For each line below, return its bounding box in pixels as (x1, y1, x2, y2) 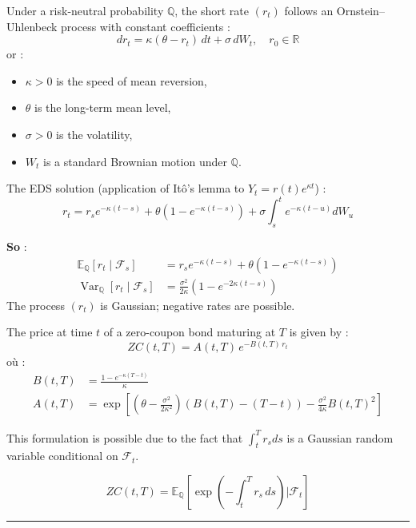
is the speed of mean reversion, (56, 72, 207, 89)
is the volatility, (56, 125, 133, 142)
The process (6, 296, 65, 313)
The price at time (6, 324, 93, 340)
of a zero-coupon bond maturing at (103, 324, 276, 340)
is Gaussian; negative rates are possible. (100, 296, 295, 313)
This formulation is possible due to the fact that (6, 429, 243, 446)
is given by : (289, 324, 349, 340)
